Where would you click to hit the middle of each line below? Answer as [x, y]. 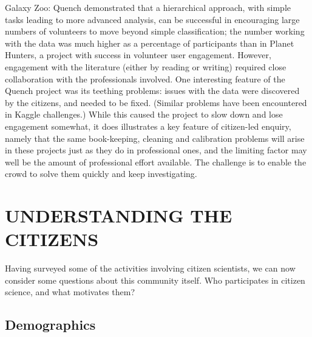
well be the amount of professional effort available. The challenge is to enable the [156, 162]
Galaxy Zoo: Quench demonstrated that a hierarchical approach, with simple [148, 7]
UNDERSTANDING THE [119, 215]
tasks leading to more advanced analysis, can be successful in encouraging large [152, 19]
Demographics [50, 325]
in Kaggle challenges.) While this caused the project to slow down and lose [144, 114]
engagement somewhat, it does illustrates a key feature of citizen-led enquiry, [148, 126]
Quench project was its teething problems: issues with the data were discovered [152, 91]
